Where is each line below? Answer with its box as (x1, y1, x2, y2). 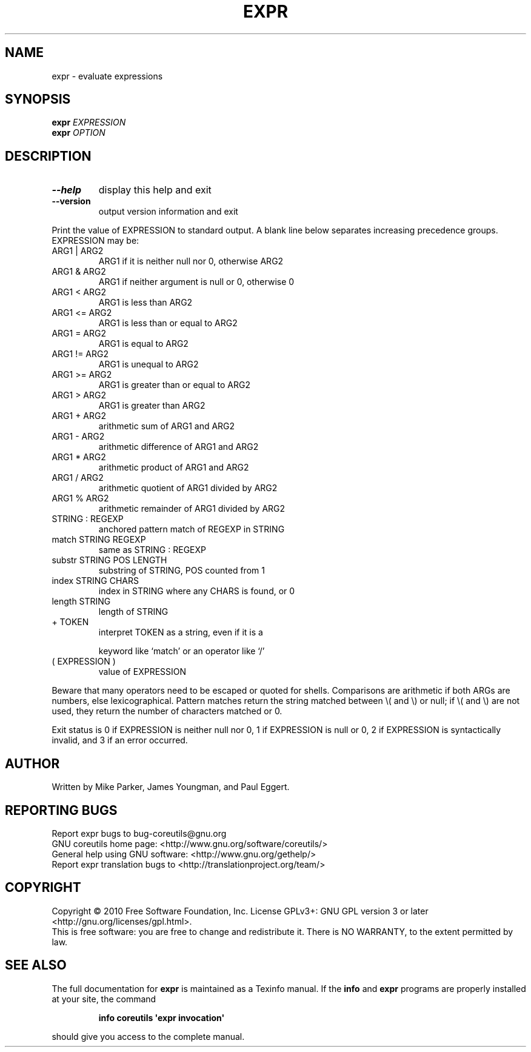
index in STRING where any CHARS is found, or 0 (98, 586, 295, 597)
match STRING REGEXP (52, 534, 146, 545)
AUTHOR (5, 755, 60, 771)
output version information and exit (98, 206, 238, 217)
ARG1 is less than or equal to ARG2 (98, 318, 238, 329)
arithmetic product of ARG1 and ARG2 (98, 462, 249, 473)
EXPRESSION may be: (52, 235, 139, 246)
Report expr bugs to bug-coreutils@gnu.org (52, 828, 227, 839)
